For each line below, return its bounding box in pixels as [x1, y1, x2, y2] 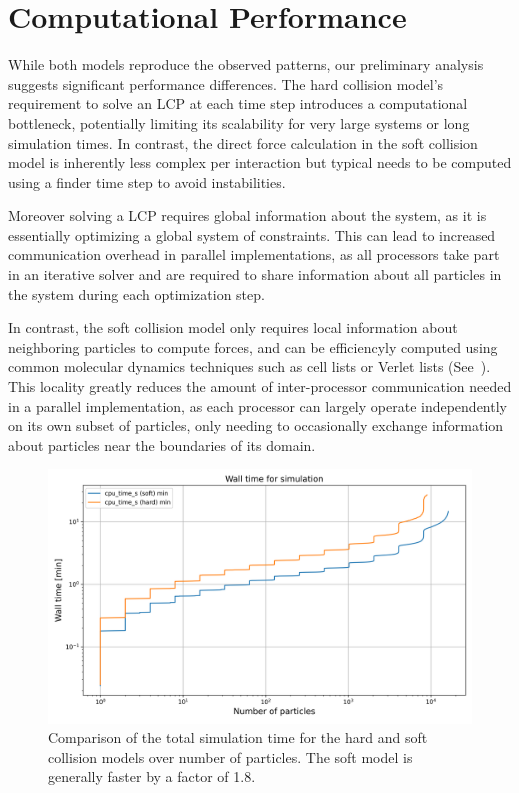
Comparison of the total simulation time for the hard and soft [48, 727, 428, 748]
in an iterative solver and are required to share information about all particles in [8, 264, 502, 285]
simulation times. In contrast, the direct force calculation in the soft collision [8, 132, 478, 153]
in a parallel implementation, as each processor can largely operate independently [8, 395, 507, 416]
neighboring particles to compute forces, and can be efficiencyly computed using [8, 336, 498, 357]
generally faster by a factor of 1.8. [48, 766, 256, 787]
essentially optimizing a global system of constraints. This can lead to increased [8, 224, 496, 245]
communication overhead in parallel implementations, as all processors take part [8, 244, 500, 265]
